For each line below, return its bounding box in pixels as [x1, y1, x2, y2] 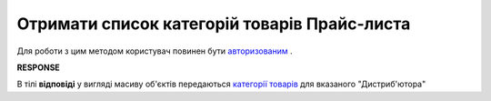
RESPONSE [16, 62, 61, 73]
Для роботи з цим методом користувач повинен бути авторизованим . [16, 45, 293, 56]
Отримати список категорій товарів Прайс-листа [16, 14, 411, 34]
